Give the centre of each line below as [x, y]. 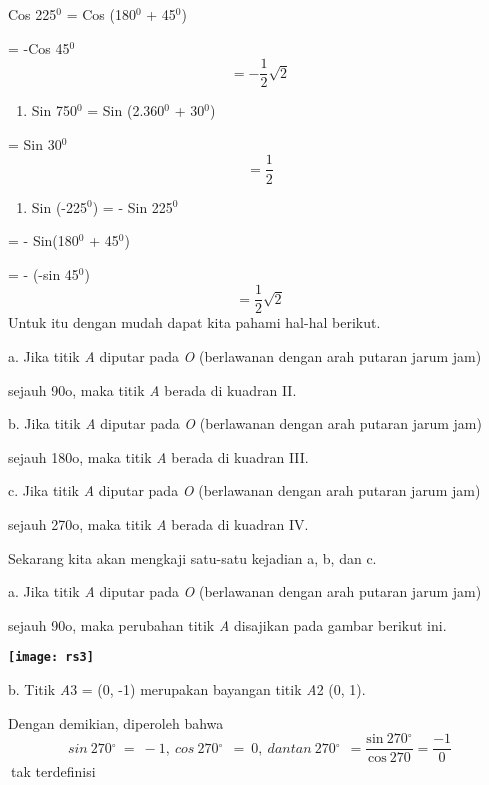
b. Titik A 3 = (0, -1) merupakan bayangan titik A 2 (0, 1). [187, 688]
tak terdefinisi [53, 771]
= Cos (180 [101, 14]
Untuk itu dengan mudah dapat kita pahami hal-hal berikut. [194, 322]
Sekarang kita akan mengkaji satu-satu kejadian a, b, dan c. [192, 557]
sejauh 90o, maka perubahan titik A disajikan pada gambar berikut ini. [227, 624]
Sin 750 [54, 110]
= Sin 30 [35, 143]
